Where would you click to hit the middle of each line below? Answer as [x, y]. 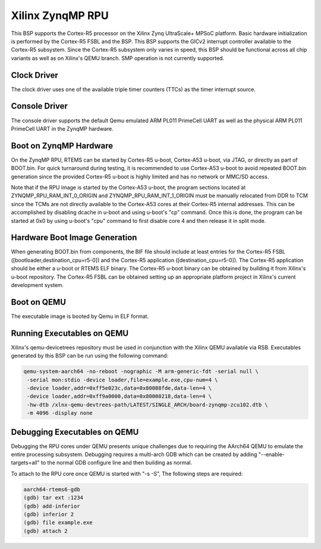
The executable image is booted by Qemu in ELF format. [80, 316]
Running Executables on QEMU [70, 333]
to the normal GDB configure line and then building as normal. [117, 463]
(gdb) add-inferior [52, 506]
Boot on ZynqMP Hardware [62, 146]
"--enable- [272, 455]
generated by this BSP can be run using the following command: [90, 356]
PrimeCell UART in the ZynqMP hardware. [62, 128]
